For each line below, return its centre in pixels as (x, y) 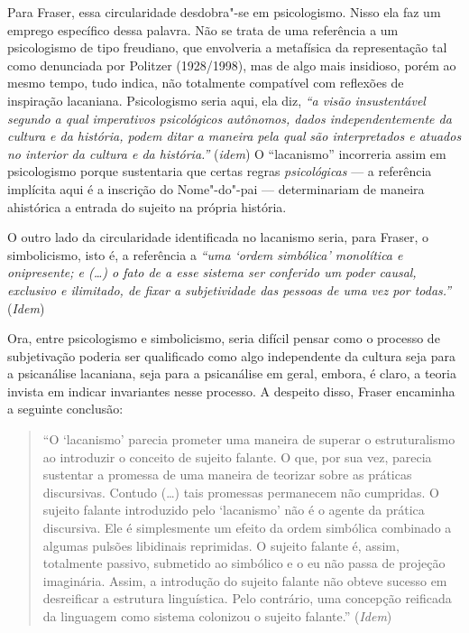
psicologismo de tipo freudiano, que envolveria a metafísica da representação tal (227, 47)
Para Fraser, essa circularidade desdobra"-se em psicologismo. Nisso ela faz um (224, 12)
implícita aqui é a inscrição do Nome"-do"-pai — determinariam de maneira (216, 188)
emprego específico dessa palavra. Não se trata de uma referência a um (203, 29)
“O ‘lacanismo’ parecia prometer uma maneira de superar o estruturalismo (249, 439)
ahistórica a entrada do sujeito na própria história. (147, 206)
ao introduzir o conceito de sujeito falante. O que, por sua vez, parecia (237, 456)
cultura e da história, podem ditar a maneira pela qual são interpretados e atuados (234, 136)
